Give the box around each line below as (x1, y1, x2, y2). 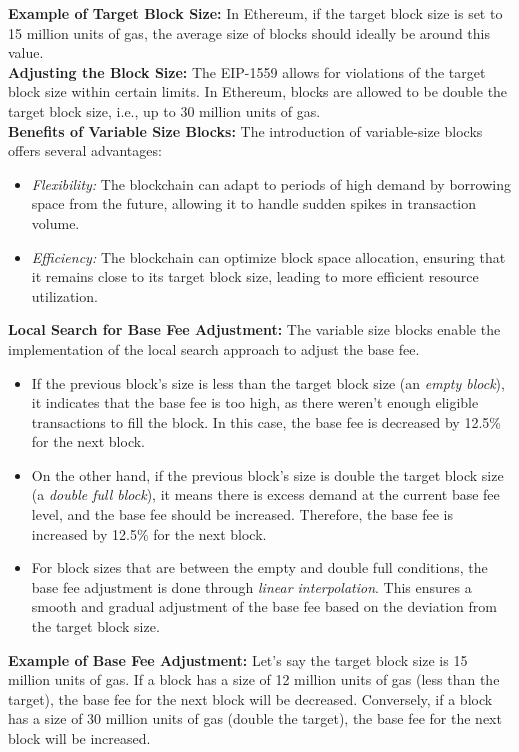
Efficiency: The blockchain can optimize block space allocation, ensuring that (31, 246, 506, 267)
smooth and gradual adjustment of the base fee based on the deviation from (31, 596, 497, 617)
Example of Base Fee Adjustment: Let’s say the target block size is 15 (8, 649, 468, 670)
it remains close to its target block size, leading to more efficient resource (31, 266, 479, 287)
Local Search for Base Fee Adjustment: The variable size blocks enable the (8, 319, 501, 340)
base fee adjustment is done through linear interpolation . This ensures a (31, 576, 472, 597)
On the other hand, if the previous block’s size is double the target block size (31, 464, 504, 485)
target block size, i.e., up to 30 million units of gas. (8, 100, 321, 121)
